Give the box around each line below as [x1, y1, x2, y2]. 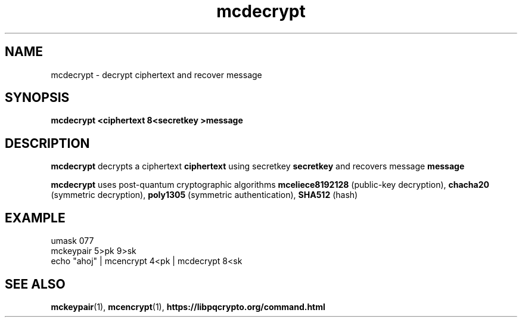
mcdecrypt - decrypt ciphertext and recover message [51, 69, 262, 80]
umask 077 [51, 236, 94, 246]
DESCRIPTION [5, 135, 90, 151]
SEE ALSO [5, 276, 66, 292]
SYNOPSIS [5, 90, 70, 106]
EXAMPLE [5, 210, 66, 225]
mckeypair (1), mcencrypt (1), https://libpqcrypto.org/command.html [51, 301, 325, 312]
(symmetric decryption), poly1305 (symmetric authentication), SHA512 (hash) [51, 190, 358, 200]
